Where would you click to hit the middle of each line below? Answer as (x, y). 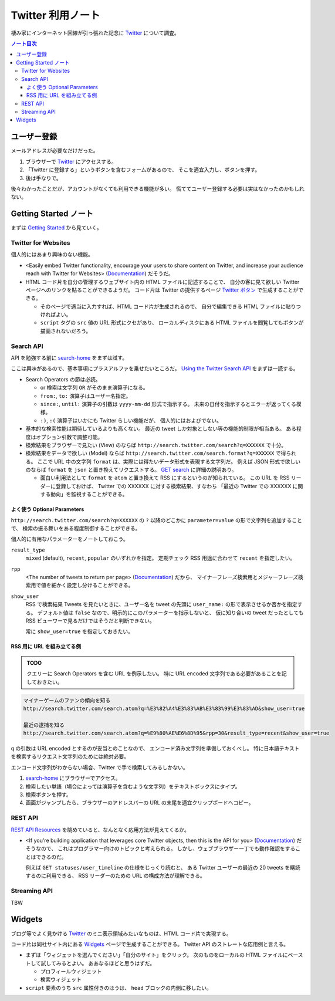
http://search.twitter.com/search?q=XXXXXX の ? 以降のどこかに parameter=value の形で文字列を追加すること (156, 520)
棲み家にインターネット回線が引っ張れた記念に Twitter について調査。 (95, 33)
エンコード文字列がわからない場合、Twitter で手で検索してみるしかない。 (99, 767)
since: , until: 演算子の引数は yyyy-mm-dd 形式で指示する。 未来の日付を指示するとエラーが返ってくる (168, 404)
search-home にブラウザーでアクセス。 (73, 778)
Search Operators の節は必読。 (63, 379)
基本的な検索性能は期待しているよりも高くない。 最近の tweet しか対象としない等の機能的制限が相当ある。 (155, 429)
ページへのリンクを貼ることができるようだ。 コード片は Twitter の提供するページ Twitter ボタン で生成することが (162, 290)
